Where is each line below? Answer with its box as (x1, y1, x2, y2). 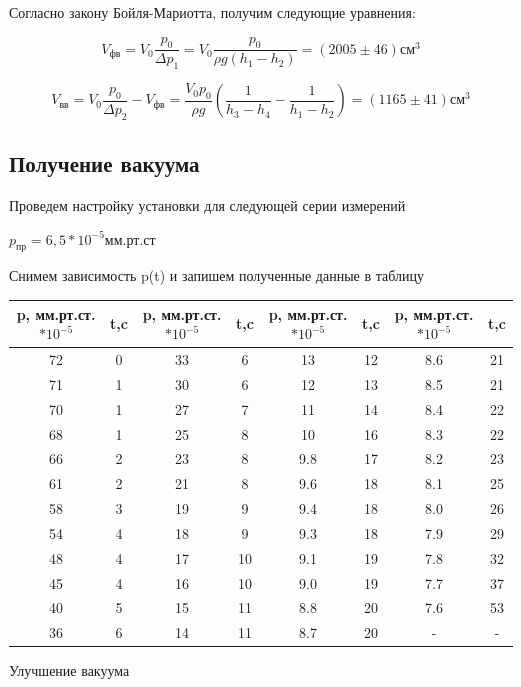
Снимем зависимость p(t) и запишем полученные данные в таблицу (9, 265, 424, 286)
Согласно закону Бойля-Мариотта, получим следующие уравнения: (9, 2, 416, 22)
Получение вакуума (9, 148, 200, 179)
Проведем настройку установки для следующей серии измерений (9, 195, 406, 216)
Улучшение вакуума (9, 660, 130, 681)
